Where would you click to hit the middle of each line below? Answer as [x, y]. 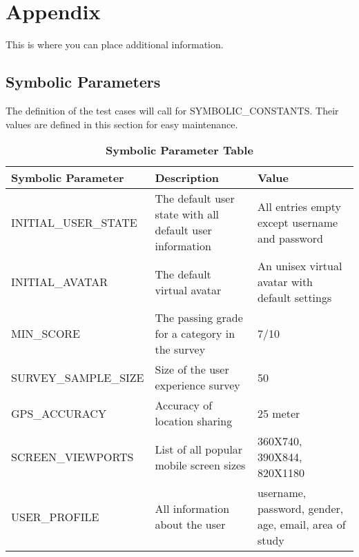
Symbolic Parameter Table [179, 150]
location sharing [194, 421]
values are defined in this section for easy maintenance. [122, 124]
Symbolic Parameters [83, 82]
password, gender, [300, 509]
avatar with [285, 282]
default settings [294, 298]
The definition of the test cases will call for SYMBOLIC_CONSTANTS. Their [172, 110]
